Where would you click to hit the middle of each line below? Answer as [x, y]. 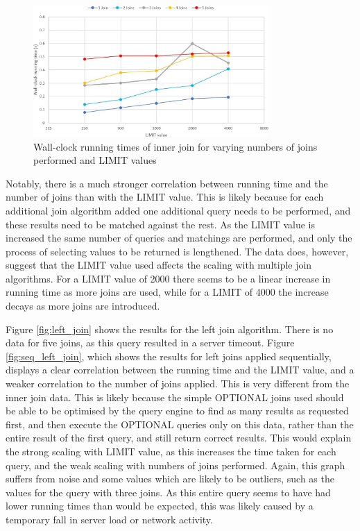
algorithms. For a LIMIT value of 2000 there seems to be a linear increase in [168, 278]
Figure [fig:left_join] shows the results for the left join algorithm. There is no [170, 329]
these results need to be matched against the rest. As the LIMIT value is [161, 224]
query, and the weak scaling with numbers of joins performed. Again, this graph [175, 465]
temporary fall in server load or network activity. [109, 519]
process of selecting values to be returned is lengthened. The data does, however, [177, 251]
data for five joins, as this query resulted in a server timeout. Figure [150, 343]
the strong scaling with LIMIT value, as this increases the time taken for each [171, 452]
